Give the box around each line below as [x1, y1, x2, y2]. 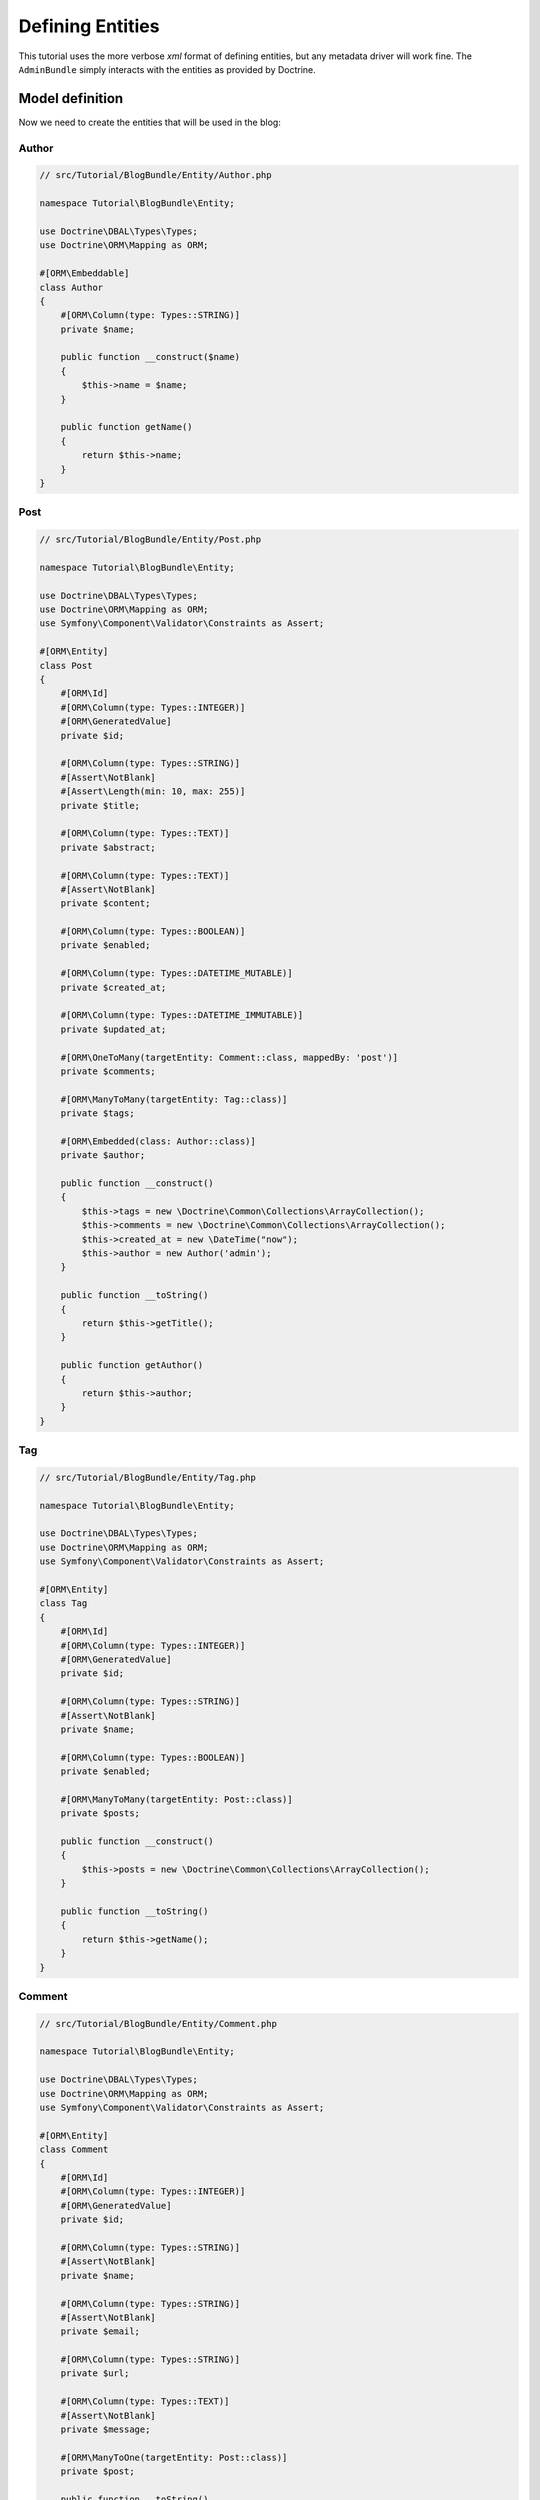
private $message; [60, 2424, 151, 2435]
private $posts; [60, 1808, 140, 1819]
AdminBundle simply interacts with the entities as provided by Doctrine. [18, 63, 317, 75]
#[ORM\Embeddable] [39, 268, 130, 279]
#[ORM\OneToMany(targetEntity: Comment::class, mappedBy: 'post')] [60, 1051, 399, 1063]
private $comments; [60, 1065, 157, 1077]
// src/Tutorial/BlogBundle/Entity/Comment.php [39, 2018, 277, 2029]
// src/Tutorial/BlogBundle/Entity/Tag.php [39, 1471, 257, 1483]
